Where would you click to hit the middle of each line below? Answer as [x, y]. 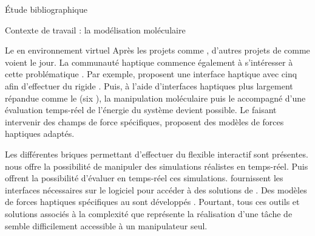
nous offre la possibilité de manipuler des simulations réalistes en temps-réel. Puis [157, 166]
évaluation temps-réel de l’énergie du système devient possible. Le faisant [141, 110]
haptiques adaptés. [40, 134]
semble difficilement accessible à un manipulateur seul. [106, 225]
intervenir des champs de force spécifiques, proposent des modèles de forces [144, 121]
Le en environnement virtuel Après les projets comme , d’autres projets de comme [157, 50]
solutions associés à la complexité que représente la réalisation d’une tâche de [149, 213]
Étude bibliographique [46, 9]
